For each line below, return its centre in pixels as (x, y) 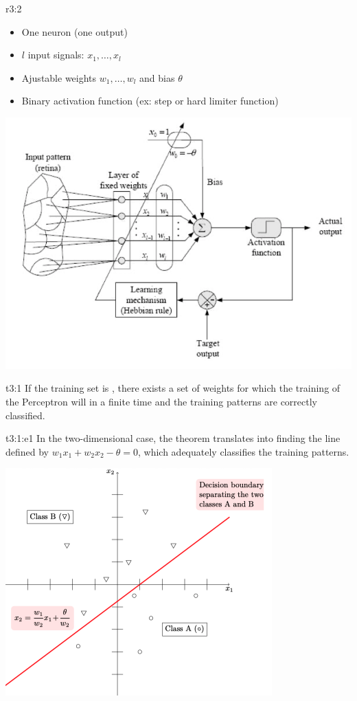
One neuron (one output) (74, 31)
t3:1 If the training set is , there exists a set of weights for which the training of (173, 388)
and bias (157, 77)
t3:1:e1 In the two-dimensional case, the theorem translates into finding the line (173, 438)
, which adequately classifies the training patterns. (244, 451)
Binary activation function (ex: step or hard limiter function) (150, 101)
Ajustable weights (59, 77)
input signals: (56, 55)
